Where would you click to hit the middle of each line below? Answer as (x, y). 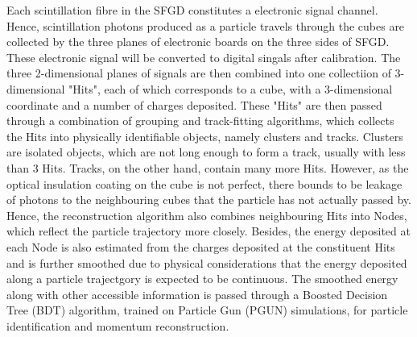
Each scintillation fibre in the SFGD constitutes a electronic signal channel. (192, 10)
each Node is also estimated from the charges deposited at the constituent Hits (201, 246)
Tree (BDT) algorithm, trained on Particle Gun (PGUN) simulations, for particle (207, 310)
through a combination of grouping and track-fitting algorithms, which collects (200, 121)
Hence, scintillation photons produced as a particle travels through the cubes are (206, 25)
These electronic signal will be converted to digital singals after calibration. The (204, 57)
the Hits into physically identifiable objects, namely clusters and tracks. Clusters (205, 136)
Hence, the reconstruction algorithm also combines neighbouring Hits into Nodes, (207, 215)
